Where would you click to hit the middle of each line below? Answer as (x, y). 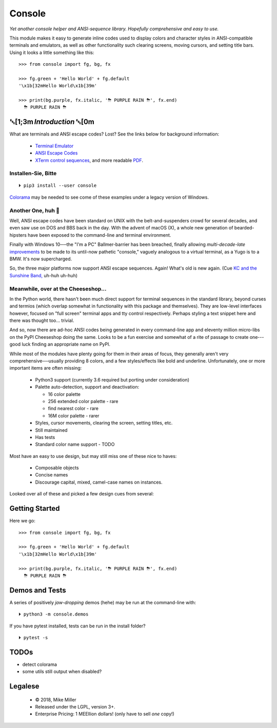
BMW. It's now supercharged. (41, 259)
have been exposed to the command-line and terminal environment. (99, 235)
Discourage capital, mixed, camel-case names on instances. (99, 482)
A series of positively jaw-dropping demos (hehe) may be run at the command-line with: (103, 602)
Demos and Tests (38, 590)
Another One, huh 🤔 (35, 210)
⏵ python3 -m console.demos (54, 614)
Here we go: (23, 521)
